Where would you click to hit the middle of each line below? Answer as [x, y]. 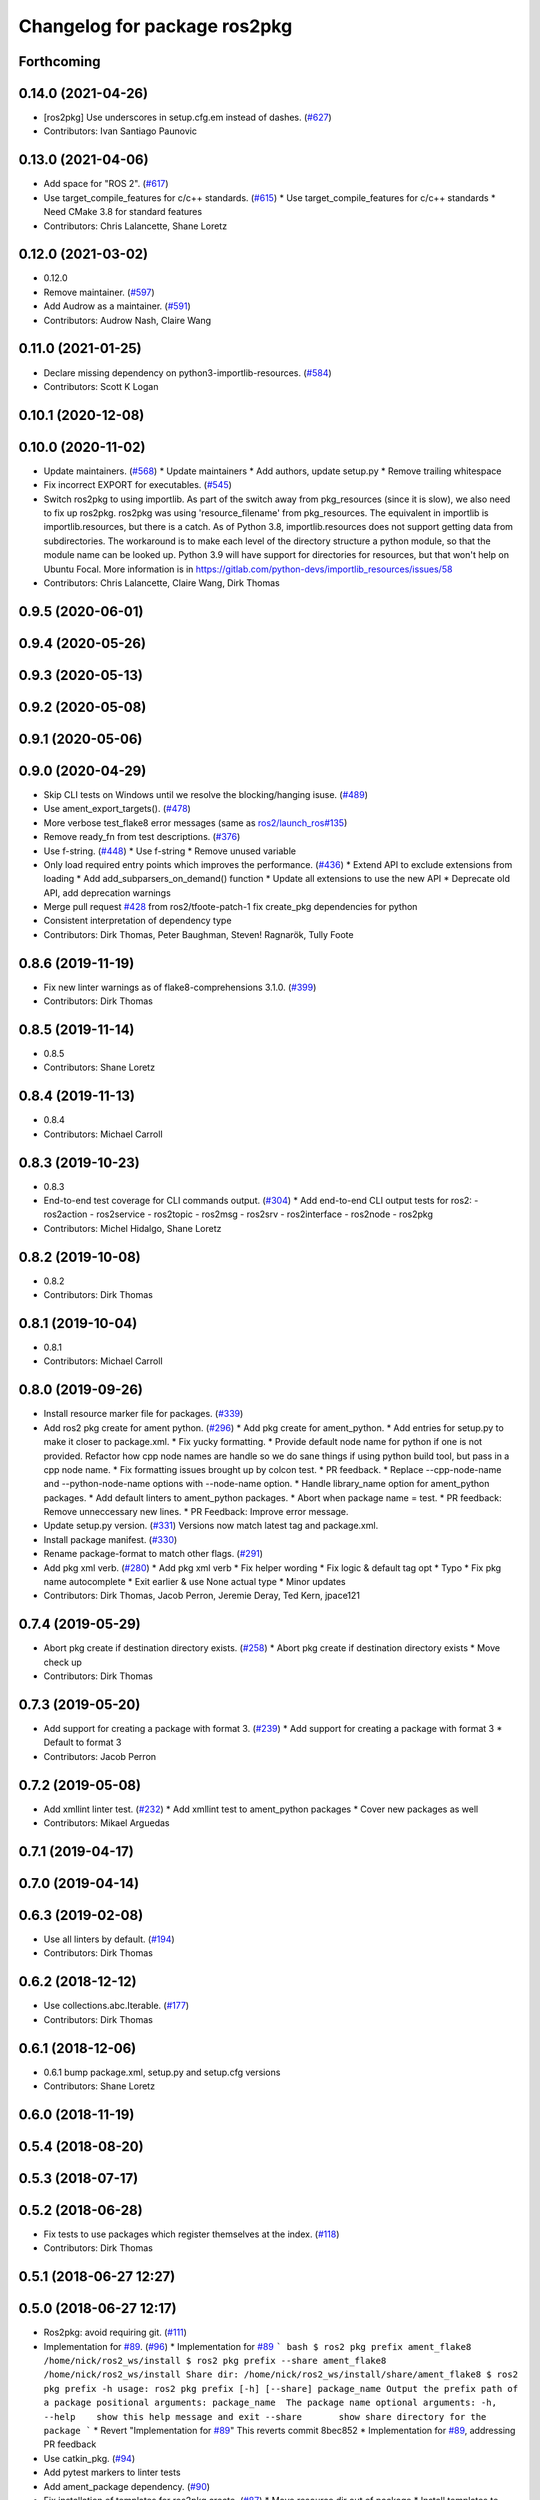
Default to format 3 [82, 1742]
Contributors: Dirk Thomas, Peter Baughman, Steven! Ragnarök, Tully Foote [198, 934]
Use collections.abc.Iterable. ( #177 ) [116, 2006]
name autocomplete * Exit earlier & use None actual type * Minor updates [194, 1582]
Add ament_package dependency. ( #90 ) [126, 2486]
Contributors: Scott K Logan [101, 386]
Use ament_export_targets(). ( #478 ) [117, 809]
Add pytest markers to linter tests [112, 2472]
